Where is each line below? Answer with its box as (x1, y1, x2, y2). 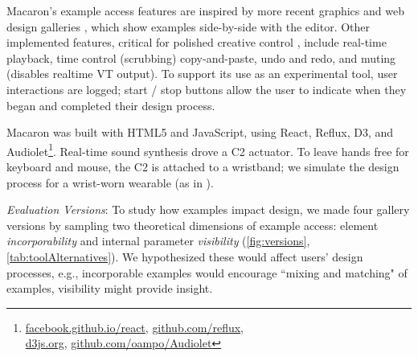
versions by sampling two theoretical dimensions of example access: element (6, 216, 379, 233)
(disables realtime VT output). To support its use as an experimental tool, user (6, 65, 398, 82)
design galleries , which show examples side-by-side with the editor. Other (6, 18, 371, 35)
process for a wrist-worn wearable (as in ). (6, 174, 214, 191)
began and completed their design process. (6, 96, 215, 113)
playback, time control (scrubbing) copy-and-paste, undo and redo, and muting (6, 49, 396, 66)
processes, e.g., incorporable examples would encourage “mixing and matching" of (6, 264, 408, 281)
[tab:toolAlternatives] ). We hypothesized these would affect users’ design (6, 248, 363, 265)
